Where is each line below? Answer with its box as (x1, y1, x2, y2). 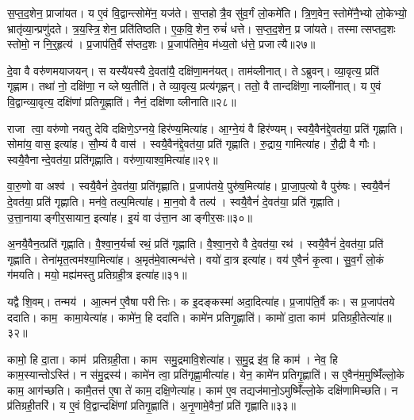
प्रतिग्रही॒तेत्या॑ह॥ (332, 308, 392, 325)
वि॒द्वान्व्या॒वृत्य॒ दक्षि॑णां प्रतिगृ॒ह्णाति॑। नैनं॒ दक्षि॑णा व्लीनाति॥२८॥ (7, 93, 236, 109)
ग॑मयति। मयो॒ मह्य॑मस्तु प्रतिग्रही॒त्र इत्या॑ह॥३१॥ (7, 266, 187, 283)
